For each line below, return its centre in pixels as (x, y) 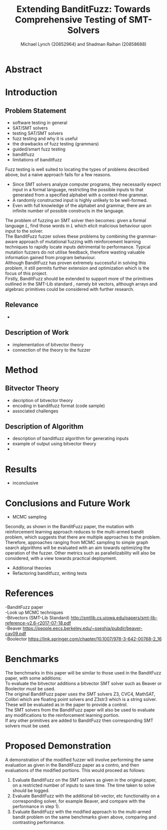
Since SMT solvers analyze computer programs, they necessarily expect (87, 184)
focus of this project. (27, 273)
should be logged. (31, 791)
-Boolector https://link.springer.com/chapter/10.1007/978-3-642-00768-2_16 (83, 639)
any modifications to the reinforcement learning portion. (62, 715)
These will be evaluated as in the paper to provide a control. (66, 705)
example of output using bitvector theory (54, 444)
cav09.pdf (16, 634)
